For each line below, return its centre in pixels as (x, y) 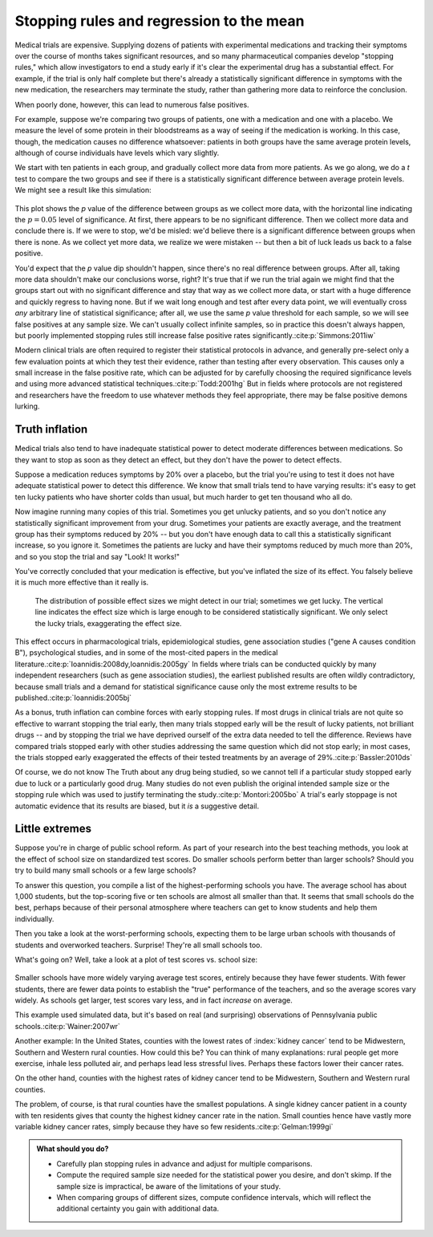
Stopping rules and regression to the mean (160, 21)
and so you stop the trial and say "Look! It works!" (97, 556)
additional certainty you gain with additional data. (138, 1209)
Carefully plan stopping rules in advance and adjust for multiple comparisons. (184, 1163)
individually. (34, 918)
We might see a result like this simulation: (83, 190)
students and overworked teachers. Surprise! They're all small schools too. (139, 945)
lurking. (27, 406)
